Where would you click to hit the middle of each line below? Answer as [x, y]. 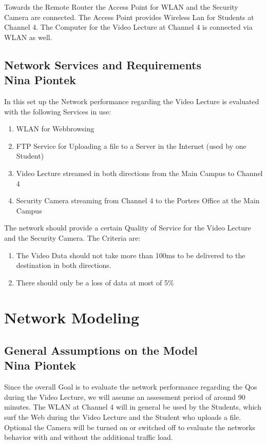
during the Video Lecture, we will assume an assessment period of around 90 [125, 397]
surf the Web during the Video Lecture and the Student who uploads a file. [123, 417]
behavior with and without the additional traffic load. [89, 437]
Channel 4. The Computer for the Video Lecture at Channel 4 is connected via [128, 27]
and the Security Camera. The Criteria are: [72, 237]
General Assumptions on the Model [101, 350]
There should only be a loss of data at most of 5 [92, 282]
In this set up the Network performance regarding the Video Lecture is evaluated [132, 101]
